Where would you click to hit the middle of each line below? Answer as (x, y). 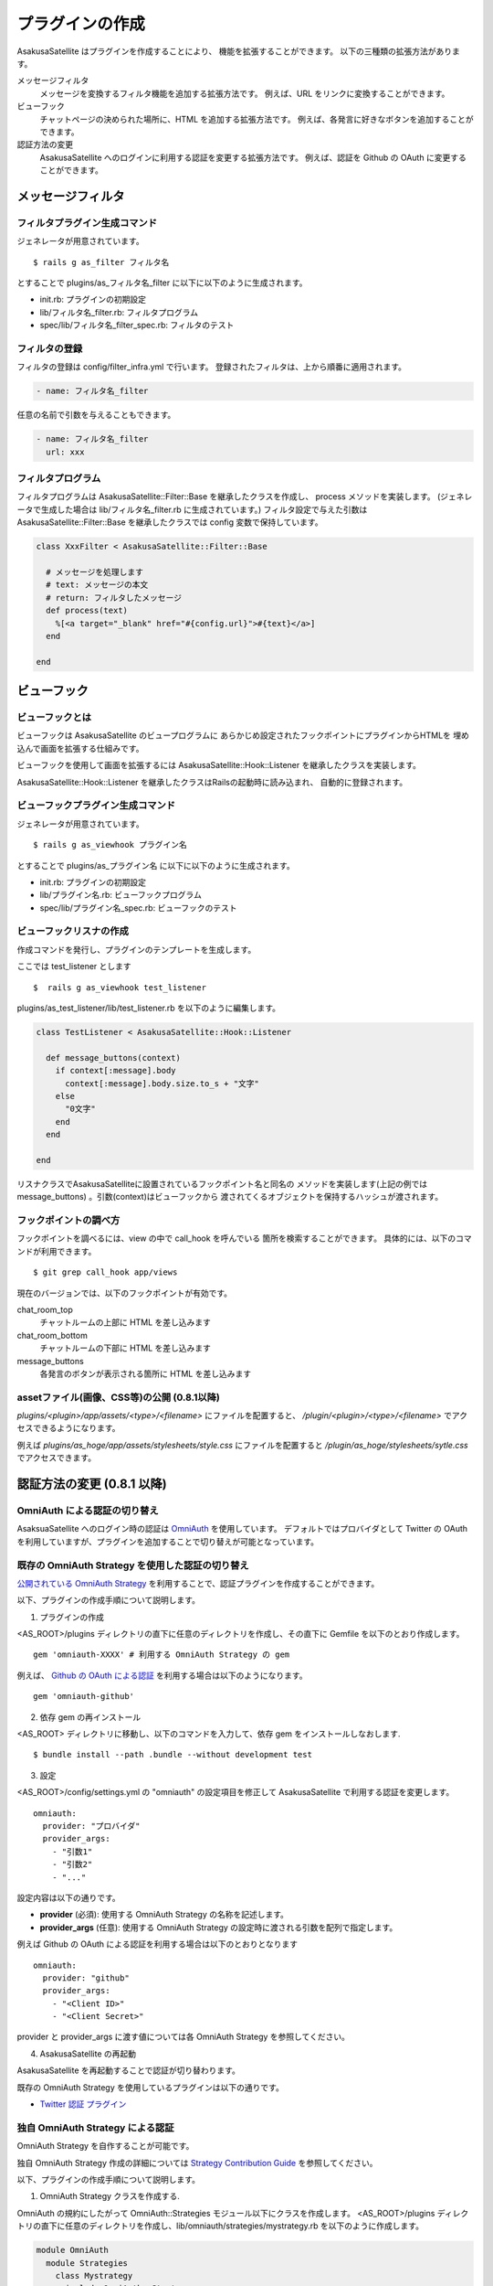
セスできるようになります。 (68, 1428)
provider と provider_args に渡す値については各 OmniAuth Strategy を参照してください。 (184, 2037)
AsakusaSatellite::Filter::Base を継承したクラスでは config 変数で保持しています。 (170, 522)
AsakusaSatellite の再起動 (88, 2054)
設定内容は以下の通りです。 (68, 1897)
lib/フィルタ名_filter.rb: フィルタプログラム (119, 312)
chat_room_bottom (52, 1335)
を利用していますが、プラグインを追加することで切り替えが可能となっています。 (168, 1542)
